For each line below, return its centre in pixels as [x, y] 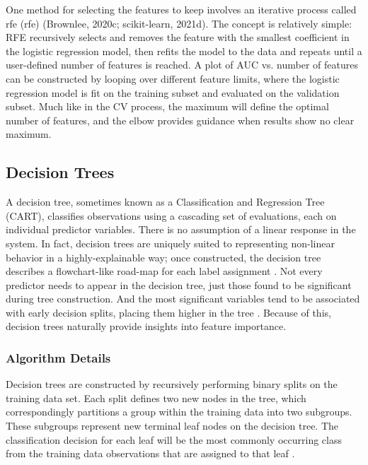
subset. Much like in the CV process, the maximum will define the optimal [167, 106]
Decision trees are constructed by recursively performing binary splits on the [172, 384]
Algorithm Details [58, 358]
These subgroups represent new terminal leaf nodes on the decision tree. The [172, 426]
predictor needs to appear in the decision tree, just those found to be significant [179, 284]
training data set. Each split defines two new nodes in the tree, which [156, 398]
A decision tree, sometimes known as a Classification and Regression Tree [165, 202]
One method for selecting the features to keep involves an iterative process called [181, 9]
